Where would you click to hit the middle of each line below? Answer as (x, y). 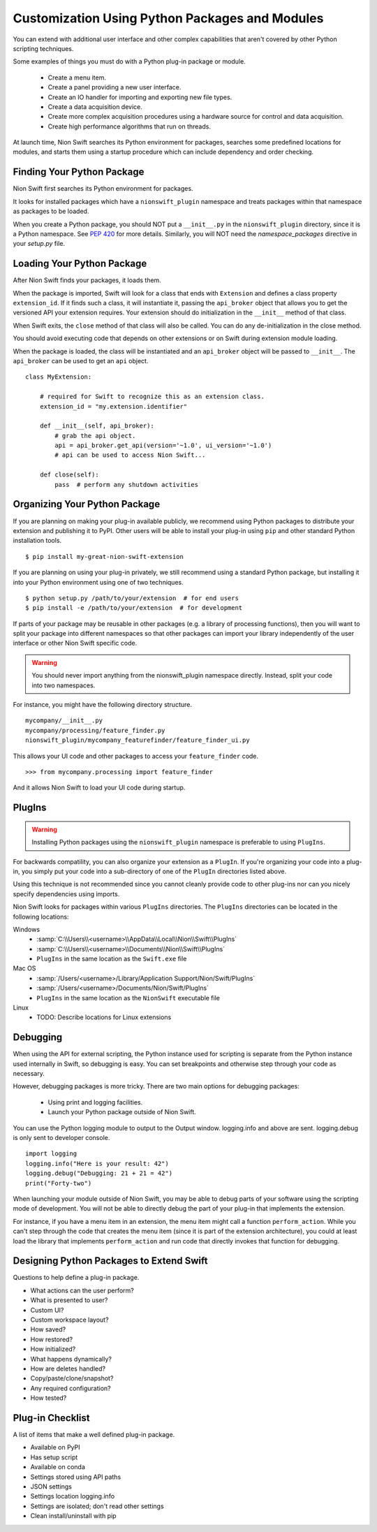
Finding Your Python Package (79, 172)
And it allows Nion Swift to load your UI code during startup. (99, 788)
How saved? (48, 1329)
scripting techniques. (43, 48)
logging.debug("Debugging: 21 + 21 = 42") (99, 1173)
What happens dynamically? (71, 1359)
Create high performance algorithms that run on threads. (129, 126)
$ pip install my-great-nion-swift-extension (105, 556)
